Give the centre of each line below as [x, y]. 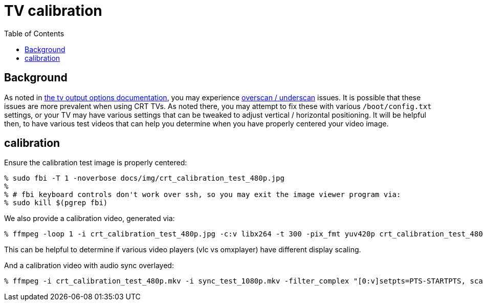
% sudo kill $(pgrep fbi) [56, 203]
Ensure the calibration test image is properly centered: [96, 163]
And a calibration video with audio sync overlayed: [89, 266]
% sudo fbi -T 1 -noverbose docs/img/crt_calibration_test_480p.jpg [144, 178]
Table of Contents [34, 33]
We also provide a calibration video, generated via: [90, 219]
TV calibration [53, 11]
